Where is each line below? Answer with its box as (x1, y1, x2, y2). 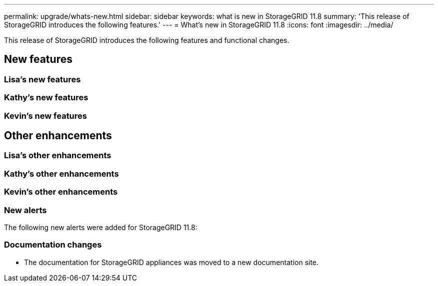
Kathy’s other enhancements (4, 168, 119, 179)
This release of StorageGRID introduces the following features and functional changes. (4, 36, 289, 44)
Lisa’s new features (4, 74, 81, 84)
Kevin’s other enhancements (4, 187, 118, 197)
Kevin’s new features (4, 110, 87, 121)
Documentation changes (4, 240, 102, 250)
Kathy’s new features (4, 92, 88, 103)
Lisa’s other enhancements (4, 150, 111, 161)
